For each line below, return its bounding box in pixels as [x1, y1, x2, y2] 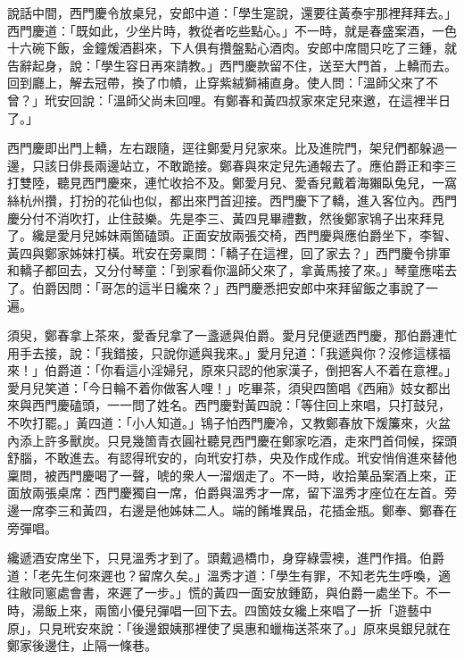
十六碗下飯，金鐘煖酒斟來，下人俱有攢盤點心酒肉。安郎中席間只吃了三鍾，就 [7, 38, 457, 57]
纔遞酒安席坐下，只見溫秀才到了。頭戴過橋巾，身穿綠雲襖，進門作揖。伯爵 [7, 548, 444, 567]
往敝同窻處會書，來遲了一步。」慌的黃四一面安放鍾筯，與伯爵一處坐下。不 [7, 583, 438, 602]
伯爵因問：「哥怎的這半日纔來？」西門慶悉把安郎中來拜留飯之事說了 [31, 278, 426, 297]
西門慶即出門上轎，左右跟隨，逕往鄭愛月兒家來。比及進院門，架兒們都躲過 [7, 138, 444, 157]
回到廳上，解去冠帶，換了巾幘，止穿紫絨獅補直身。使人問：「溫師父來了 [7, 73, 426, 92]
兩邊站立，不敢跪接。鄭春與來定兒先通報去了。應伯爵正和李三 [94, 155, 457, 174]
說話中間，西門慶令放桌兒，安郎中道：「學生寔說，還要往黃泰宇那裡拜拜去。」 [7, 4, 457, 21]
